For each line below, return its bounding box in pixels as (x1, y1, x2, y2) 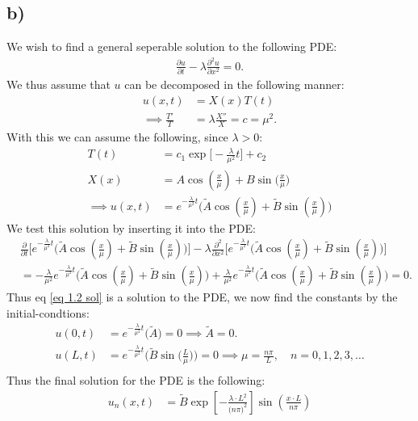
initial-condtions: (6, 304, 90, 321)
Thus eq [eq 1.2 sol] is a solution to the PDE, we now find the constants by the (6, 288, 398, 305)
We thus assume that (6, 76, 111, 93)
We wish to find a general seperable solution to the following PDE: (6, 38, 337, 55)
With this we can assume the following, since (6, 128, 228, 145)
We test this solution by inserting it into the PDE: (6, 219, 256, 236)
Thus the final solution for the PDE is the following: (6, 372, 265, 389)
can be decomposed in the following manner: (124, 76, 345, 93)
